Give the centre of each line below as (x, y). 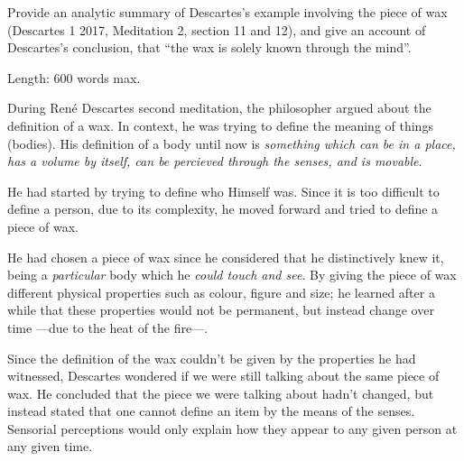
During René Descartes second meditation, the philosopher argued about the (219, 108)
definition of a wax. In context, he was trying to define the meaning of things (220, 125)
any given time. (50, 446)
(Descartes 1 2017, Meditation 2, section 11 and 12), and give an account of (217, 29)
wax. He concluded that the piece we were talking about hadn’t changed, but (221, 393)
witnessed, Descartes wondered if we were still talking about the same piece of (223, 376)
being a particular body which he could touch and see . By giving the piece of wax (232, 275)
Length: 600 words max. (74, 77)
